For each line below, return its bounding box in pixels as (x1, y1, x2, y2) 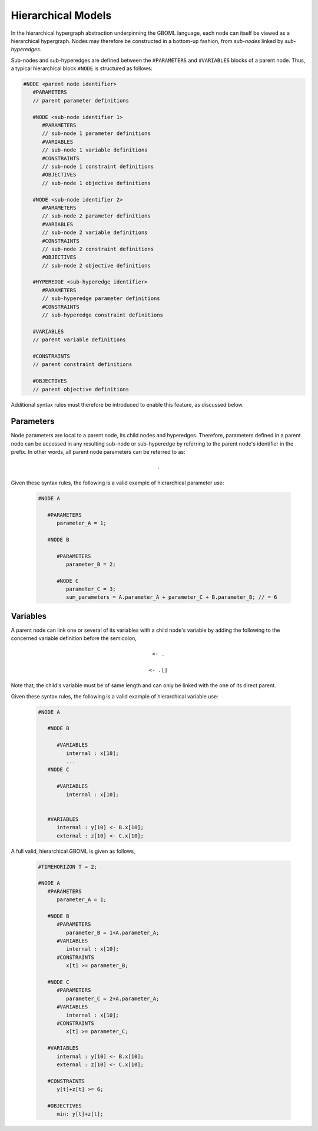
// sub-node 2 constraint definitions (42, 245, 154, 252)
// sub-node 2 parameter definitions (42, 213, 151, 219)
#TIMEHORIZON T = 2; (38, 863, 97, 870)
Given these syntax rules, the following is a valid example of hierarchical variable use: (11, 693, 218, 700)
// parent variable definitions (32, 337, 126, 343)
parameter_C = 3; (65, 586, 116, 592)
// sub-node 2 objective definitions (42, 262, 151, 269)
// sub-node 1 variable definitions (42, 147, 148, 153)
